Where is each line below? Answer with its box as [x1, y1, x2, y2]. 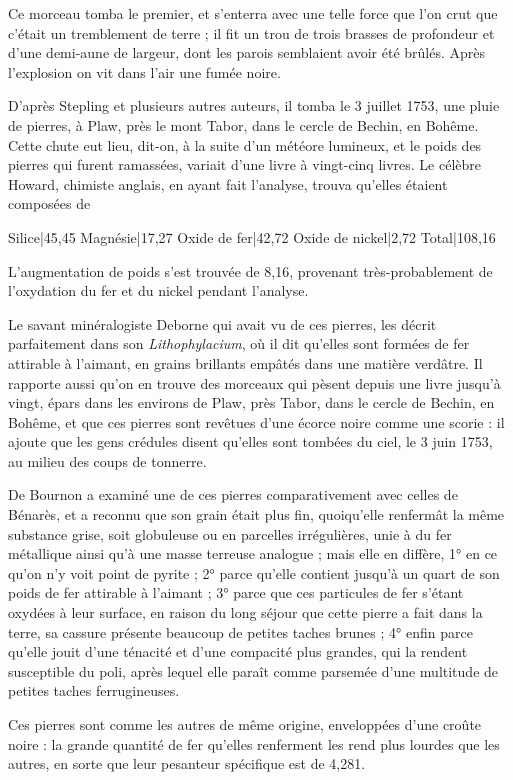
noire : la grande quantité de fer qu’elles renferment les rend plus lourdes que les [8, 733, 500, 754]
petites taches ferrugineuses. [8, 680, 180, 701]
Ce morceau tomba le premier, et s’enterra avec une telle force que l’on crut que [8, 3, 498, 23]
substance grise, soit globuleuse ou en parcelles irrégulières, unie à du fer [8, 523, 452, 544]
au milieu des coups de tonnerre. [8, 450, 207, 471]
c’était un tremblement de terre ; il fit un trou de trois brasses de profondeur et [8, 22, 495, 43]
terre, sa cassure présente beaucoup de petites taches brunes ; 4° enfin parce [8, 621, 473, 642]
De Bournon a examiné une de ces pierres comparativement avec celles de [8, 484, 458, 505]
